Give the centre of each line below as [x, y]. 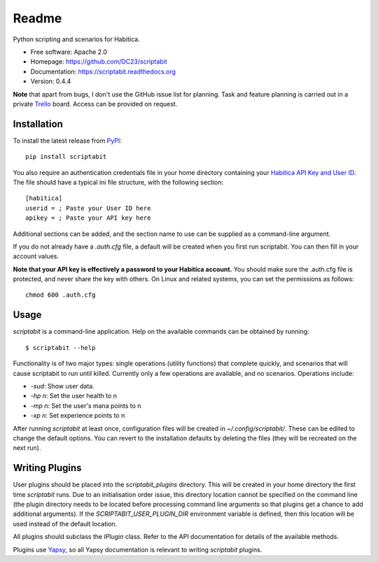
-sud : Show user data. [62, 386]
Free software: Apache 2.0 [69, 52]
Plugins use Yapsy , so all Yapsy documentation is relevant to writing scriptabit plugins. [138, 549]
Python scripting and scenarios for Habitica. [76, 39]
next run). [27, 448]
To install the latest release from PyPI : [67, 141]
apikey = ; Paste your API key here [88, 218]
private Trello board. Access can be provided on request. [95, 104]
